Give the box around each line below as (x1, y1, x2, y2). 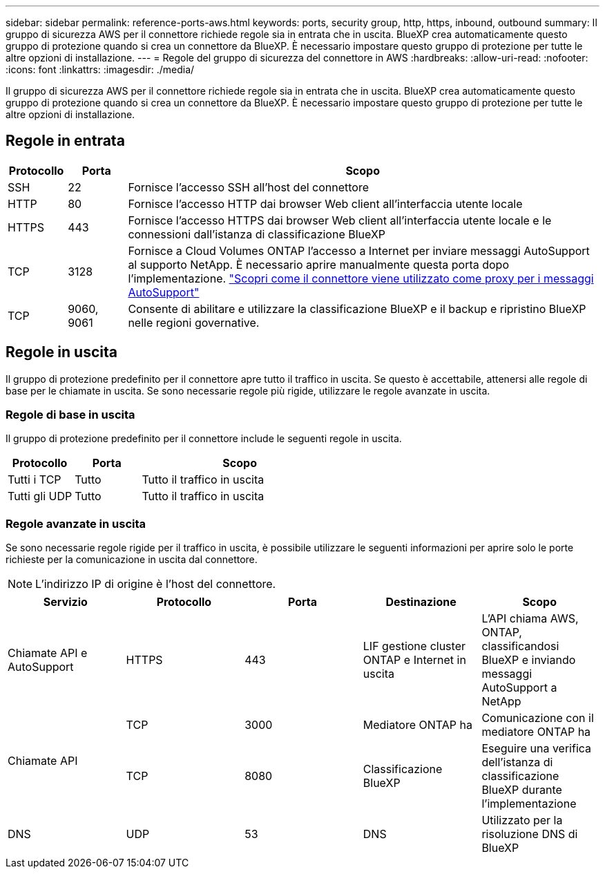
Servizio (43, 595, 88, 609)
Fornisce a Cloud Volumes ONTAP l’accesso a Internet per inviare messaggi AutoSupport (128, 243, 590, 258)
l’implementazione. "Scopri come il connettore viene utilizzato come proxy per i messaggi (128, 271, 594, 285)
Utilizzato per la (481, 813, 563, 828)
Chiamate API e (8, 646, 88, 661)
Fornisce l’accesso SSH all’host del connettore (128, 180, 369, 194)
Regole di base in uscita (6, 408, 135, 422)
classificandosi (481, 639, 559, 654)
